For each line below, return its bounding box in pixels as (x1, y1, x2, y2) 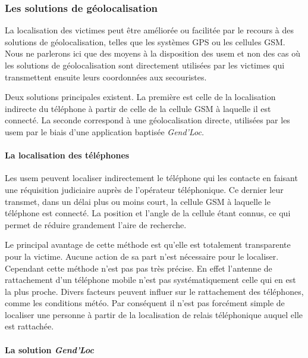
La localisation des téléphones (5, 149, 130, 161)
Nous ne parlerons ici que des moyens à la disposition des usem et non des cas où (5, 47, 301, 60)
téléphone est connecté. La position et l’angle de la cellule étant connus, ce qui (5, 207, 291, 219)
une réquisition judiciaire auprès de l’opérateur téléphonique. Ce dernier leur (5, 183, 284, 195)
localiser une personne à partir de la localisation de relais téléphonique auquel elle (5, 308, 303, 320)
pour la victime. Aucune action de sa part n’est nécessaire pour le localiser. (5, 250, 279, 262)
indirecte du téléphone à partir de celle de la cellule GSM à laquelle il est (5, 102, 271, 114)
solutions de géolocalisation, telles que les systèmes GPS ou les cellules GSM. (5, 35, 285, 48)
